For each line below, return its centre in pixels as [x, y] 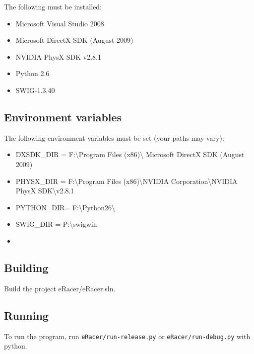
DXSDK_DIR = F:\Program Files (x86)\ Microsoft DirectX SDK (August [130, 154]
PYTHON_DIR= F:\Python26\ [65, 207]
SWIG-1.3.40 [35, 90]
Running [26, 315]
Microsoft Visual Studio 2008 [60, 23]
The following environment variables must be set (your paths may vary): [114, 137]
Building [26, 267]
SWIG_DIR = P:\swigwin [56, 224]
